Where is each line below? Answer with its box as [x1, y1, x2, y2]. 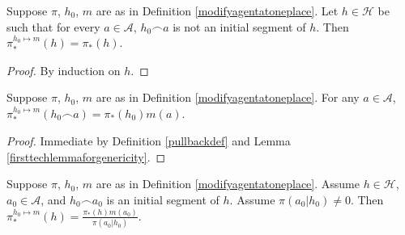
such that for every [6, 18, 100, 35]
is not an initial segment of [173, 18, 306, 35]
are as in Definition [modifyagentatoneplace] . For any [96, 89, 360, 106]
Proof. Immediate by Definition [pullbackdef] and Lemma [6, 132, 291, 149]
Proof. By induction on [6, 61, 121, 78]
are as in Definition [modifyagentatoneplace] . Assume [96, 175, 360, 192]
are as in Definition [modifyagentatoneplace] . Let [96, 2, 339, 19]
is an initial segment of [106, 191, 220, 208]
